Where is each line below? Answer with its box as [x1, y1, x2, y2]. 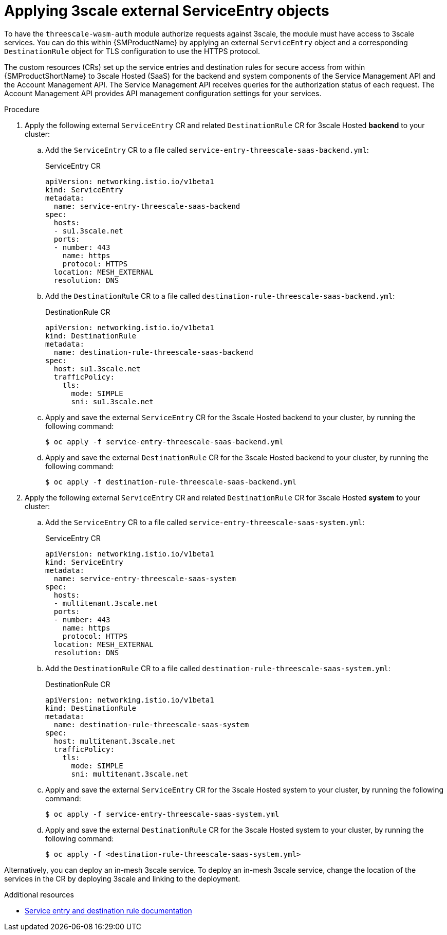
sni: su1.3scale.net [71, 397, 154, 406]
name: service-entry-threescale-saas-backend [53, 202, 240, 210]
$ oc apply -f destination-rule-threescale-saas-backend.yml [45, 477, 296, 486]
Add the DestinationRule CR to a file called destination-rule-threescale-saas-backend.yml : [45, 291, 395, 300]
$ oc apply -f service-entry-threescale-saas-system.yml [45, 810, 280, 818]
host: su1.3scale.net [53, 364, 141, 373]
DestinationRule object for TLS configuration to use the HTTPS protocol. [4, 46, 260, 56]
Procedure [4, 104, 40, 114]
